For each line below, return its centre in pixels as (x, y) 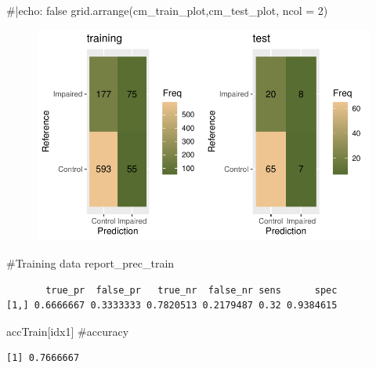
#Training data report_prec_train (90, 263)
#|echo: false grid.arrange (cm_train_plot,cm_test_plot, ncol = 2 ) (167, 10)
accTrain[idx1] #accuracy (68, 331)
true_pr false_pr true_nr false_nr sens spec (192, 290)
